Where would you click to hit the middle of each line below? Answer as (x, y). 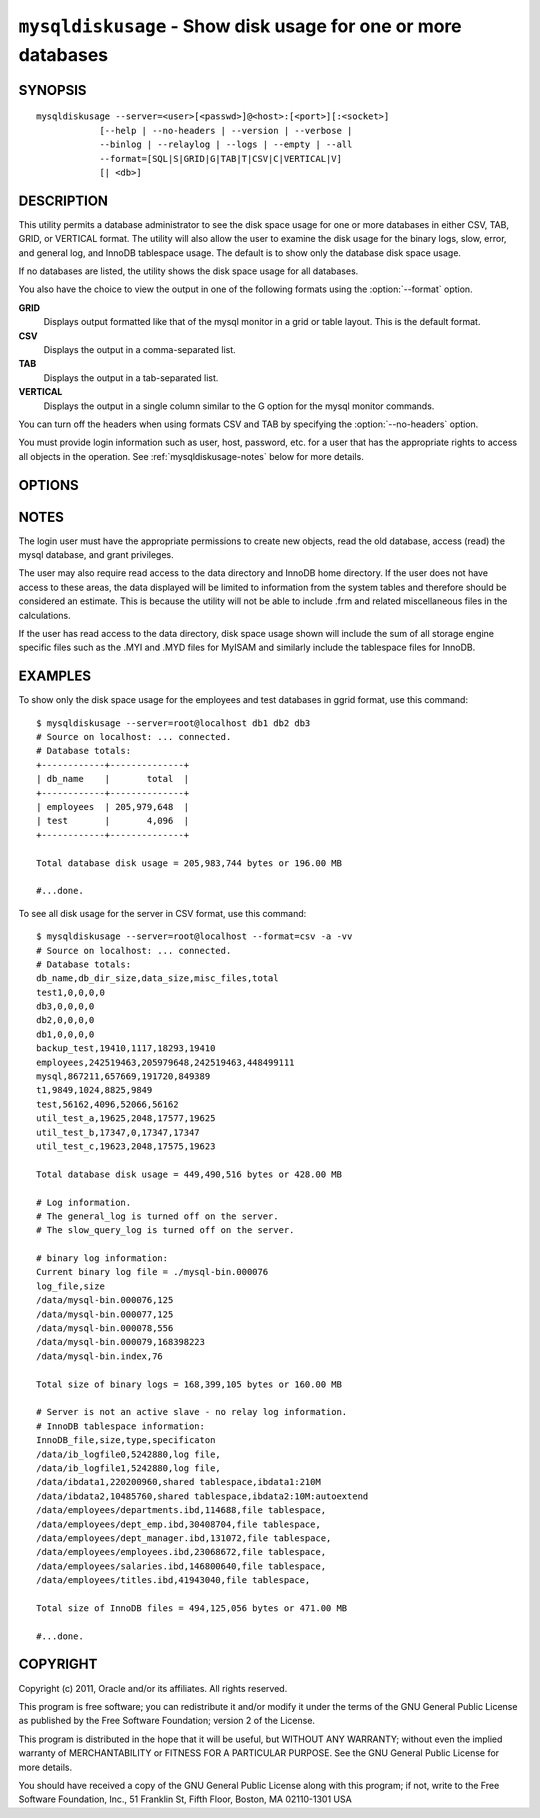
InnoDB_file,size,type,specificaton (126, 1440)
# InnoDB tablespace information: (120, 1426)
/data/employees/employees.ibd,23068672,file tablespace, (181, 1552)
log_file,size (70, 1286)
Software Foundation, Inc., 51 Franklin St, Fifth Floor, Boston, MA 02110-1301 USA (185, 1799)
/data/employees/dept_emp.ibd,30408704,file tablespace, (179, 1524)
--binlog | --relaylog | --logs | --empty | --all (226, 144)
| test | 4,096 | (113, 821)
